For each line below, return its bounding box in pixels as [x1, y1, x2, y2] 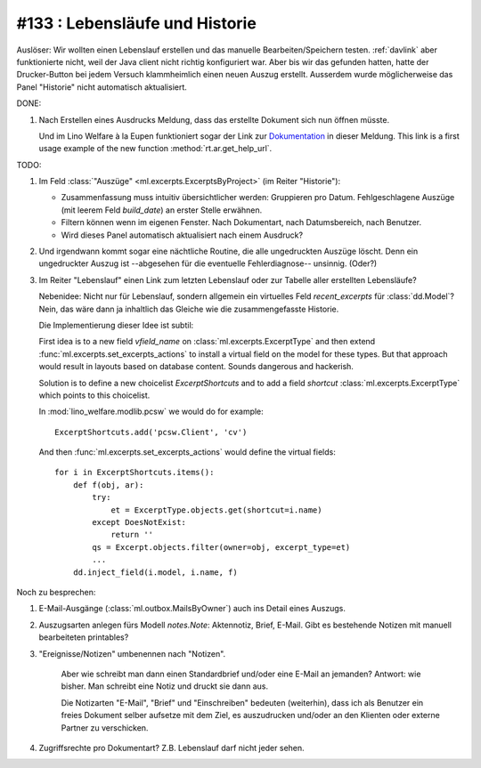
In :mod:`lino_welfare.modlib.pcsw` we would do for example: [38, 406, 265, 417]
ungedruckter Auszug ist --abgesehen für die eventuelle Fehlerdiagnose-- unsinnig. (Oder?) [38, 258, 378, 269]
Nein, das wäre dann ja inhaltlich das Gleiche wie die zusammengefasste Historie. [38, 303, 339, 314]
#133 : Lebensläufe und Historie [16, 13, 257, 33]
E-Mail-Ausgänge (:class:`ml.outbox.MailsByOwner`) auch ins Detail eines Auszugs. [38, 603, 346, 614]
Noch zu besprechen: [16, 587, 96, 597]
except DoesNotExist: [92, 517, 187, 528]
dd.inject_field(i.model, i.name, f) [72, 567, 238, 578]
